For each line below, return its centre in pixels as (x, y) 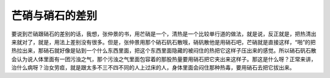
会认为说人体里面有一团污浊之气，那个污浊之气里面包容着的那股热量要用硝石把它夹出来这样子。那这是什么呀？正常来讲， (164, 59)
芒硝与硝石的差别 (54, 16)
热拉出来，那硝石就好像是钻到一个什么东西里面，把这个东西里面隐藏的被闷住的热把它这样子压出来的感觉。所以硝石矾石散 (164, 51)
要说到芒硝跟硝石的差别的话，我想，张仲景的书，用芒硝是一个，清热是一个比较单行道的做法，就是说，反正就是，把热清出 (164, 34)
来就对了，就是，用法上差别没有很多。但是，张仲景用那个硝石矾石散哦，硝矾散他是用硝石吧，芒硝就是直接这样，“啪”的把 (163, 42)
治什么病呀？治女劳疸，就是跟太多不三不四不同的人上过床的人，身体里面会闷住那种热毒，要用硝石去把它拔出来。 (153, 68)
